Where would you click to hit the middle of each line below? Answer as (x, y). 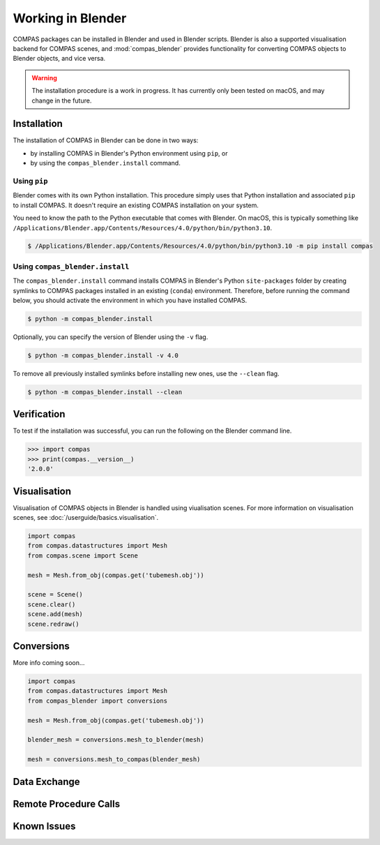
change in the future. (62, 100)
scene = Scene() (55, 595)
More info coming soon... (49, 663)
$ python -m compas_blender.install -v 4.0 (103, 355)
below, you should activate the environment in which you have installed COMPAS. (130, 300)
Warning (44, 77)
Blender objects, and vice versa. (59, 59)
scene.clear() (52, 604)
